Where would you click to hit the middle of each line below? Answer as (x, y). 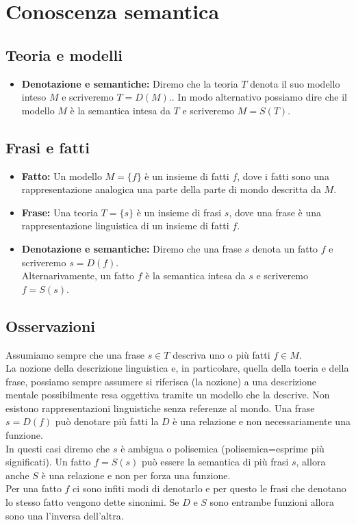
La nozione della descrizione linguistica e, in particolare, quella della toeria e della (177, 368)
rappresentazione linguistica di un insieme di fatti (125, 226)
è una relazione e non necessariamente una (262, 421)
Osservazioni (50, 325)
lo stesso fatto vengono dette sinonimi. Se (92, 502)
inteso (34, 97)
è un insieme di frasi (179, 212)
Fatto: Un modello (62, 176)
